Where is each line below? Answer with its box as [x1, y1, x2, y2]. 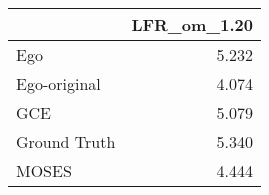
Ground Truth [16, 130, 116, 153]
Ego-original [16, 72, 101, 95]
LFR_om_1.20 [131, 13, 253, 36]
